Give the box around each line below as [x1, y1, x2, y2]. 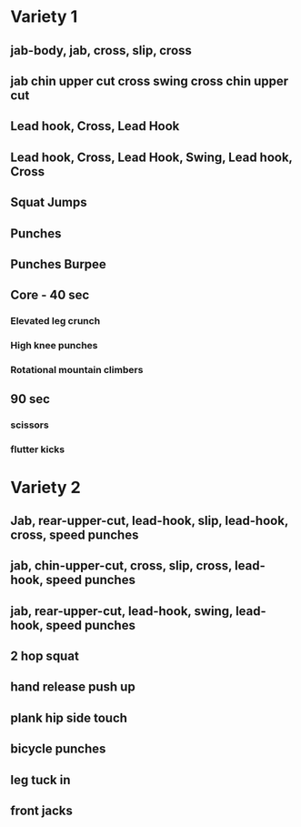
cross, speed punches [10, 527, 139, 542]
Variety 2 [10, 477, 81, 498]
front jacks [10, 803, 74, 819]
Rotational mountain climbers [10, 364, 144, 377]
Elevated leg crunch [10, 315, 101, 328]
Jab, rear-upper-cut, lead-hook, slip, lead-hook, [10, 512, 289, 529]
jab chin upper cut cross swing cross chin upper [10, 73, 289, 88]
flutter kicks [10, 443, 65, 456]
